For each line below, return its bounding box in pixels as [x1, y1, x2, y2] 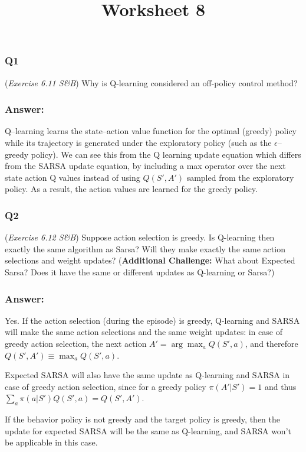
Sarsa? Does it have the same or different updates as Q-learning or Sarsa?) [5, 266, 275, 278]
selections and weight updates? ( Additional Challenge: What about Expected [5, 254, 295, 266]
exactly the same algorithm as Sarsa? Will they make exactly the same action [5, 242, 285, 255]
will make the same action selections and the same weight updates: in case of [5, 326, 282, 338]
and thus [264, 380, 297, 392]
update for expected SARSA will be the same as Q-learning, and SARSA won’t [5, 424, 291, 437]
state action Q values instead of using [5, 171, 140, 183]
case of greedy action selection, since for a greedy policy [5, 380, 206, 392]
